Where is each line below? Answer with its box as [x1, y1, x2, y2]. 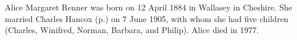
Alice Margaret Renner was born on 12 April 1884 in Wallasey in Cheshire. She [5, 1, 292, 13]
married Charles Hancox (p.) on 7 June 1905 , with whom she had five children [5, 12, 289, 24]
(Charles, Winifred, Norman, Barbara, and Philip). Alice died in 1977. [5, 24, 259, 36]
